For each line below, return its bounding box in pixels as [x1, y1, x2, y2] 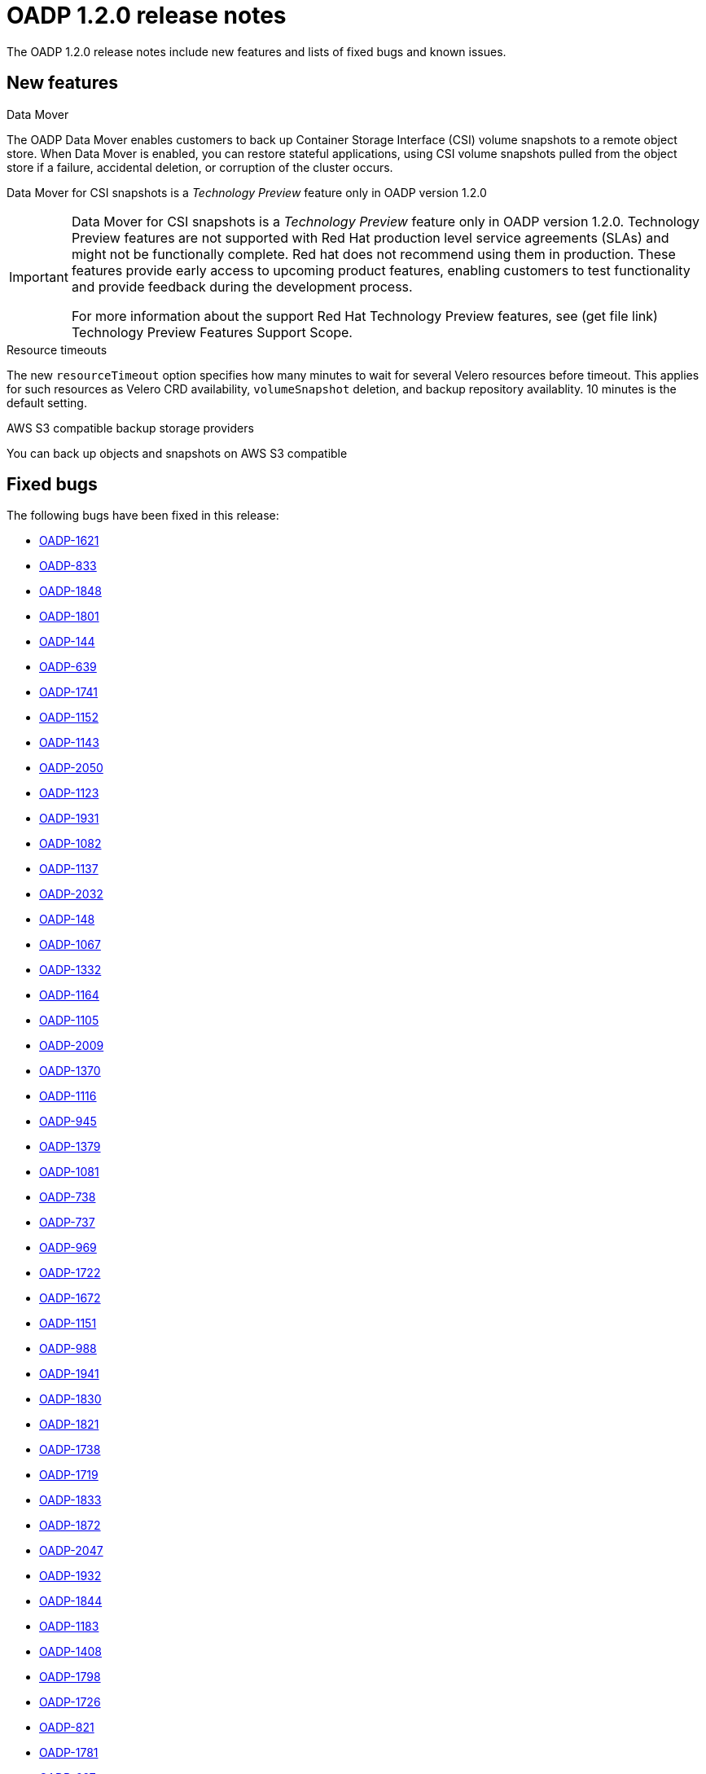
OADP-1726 [39, 1695, 101, 1710]
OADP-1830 [39, 1392, 102, 1407]
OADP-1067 [39, 937, 101, 952]
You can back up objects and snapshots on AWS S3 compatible [7, 446, 348, 460]
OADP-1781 [39, 1745, 99, 1760]
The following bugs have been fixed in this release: [7, 508, 279, 523]
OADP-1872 [39, 1518, 101, 1533]
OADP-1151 [39, 1316, 97, 1331]
